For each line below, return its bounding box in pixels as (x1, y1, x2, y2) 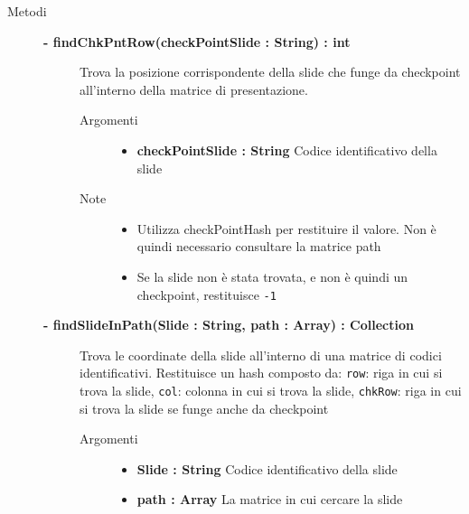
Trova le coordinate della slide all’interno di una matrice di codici (80, 345, 442, 364)
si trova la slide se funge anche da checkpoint (80, 398, 329, 417)
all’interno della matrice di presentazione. (80, 79, 308, 98)
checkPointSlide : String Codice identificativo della (136, 140, 437, 159)
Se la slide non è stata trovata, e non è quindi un (136, 266, 408, 285)
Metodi (7, 2, 47, 20)
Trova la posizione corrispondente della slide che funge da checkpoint (80, 62, 461, 81)
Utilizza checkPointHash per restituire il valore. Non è (136, 219, 436, 238)
